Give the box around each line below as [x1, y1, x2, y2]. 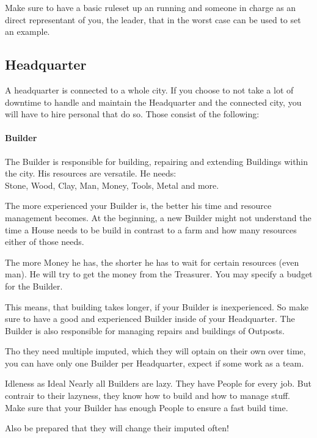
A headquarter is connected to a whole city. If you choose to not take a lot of [5, 83, 294, 96]
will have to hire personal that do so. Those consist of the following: [5, 108, 260, 120]
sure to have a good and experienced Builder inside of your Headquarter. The [5, 312, 295, 325]
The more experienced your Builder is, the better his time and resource [5, 199, 272, 212]
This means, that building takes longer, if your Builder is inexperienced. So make [5, 300, 308, 313]
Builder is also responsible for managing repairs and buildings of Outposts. [5, 324, 285, 337]
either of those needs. [5, 235, 84, 248]
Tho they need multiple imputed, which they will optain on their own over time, [5, 345, 306, 357]
